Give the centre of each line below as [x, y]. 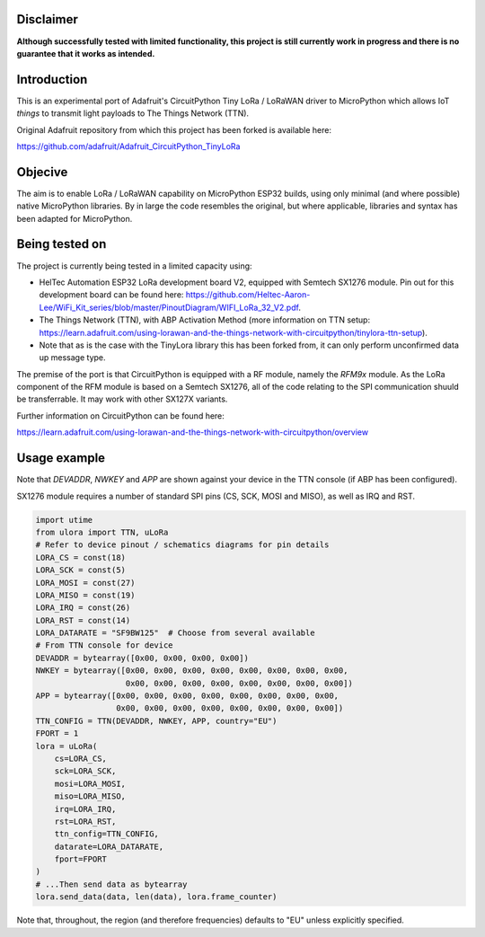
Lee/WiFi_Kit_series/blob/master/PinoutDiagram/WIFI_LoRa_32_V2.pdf [169, 307]
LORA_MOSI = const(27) [85, 583]
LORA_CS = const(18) [80, 557]
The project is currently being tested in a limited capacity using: [134, 266]
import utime [64, 520]
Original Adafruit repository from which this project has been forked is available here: [174, 129]
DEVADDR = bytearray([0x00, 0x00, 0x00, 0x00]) [142, 658]
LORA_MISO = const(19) [85, 595]
